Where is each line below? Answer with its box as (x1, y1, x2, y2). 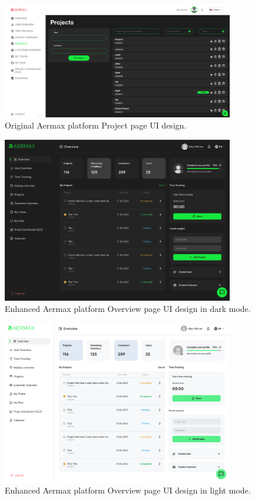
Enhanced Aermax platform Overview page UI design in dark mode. (5, 302, 251, 315)
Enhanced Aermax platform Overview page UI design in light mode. (5, 484, 251, 496)
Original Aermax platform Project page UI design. (5, 119, 187, 131)
